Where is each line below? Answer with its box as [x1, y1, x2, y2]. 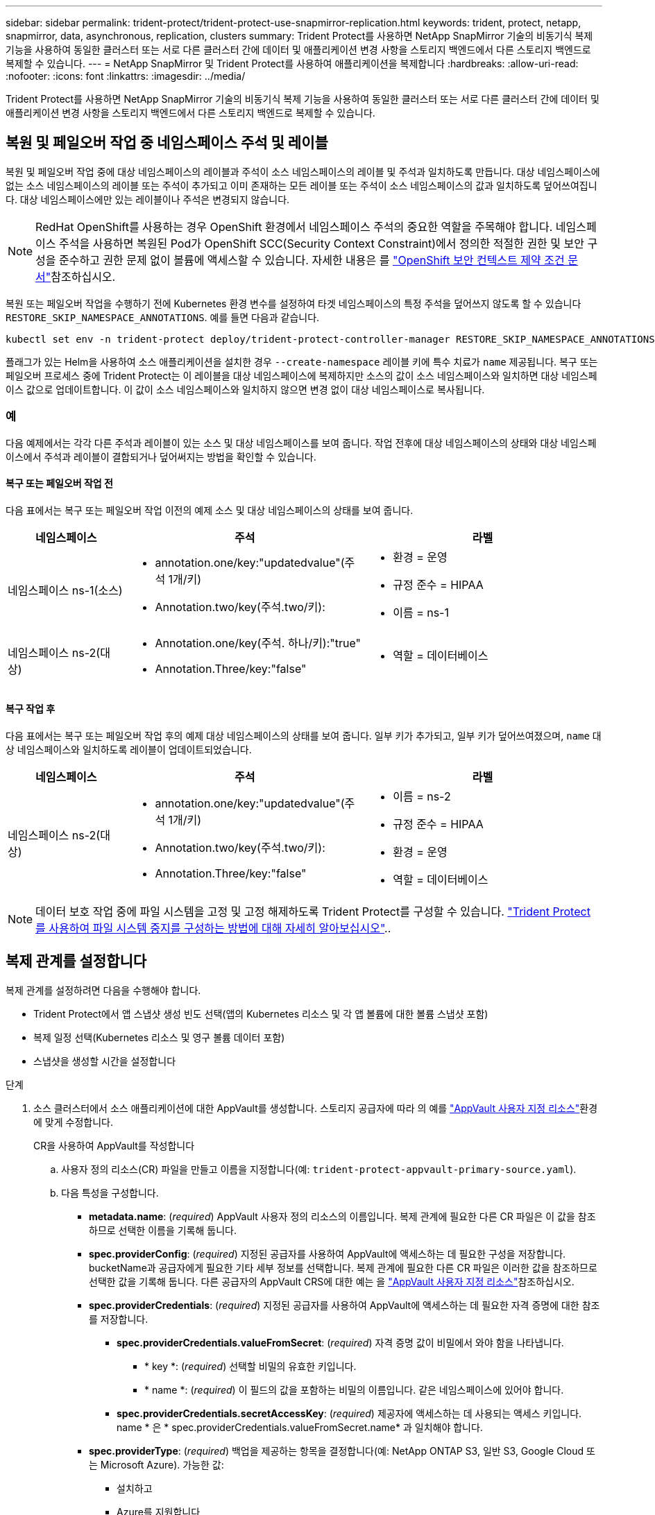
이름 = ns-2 [393, 789, 451, 804]
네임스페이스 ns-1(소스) [8, 583, 123, 597]
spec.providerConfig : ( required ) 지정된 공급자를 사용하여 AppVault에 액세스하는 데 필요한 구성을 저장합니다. [89, 1247, 566, 1260]
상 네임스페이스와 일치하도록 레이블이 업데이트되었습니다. [6, 744, 252, 756]
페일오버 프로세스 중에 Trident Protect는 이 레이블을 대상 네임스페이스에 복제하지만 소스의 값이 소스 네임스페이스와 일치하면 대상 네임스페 [6, 369, 597, 382]
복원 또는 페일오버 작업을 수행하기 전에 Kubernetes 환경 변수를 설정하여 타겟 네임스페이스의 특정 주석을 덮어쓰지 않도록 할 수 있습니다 [6, 297, 581, 309]
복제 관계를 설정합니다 [6, 952, 147, 970]
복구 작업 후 [6, 703, 56, 715]
